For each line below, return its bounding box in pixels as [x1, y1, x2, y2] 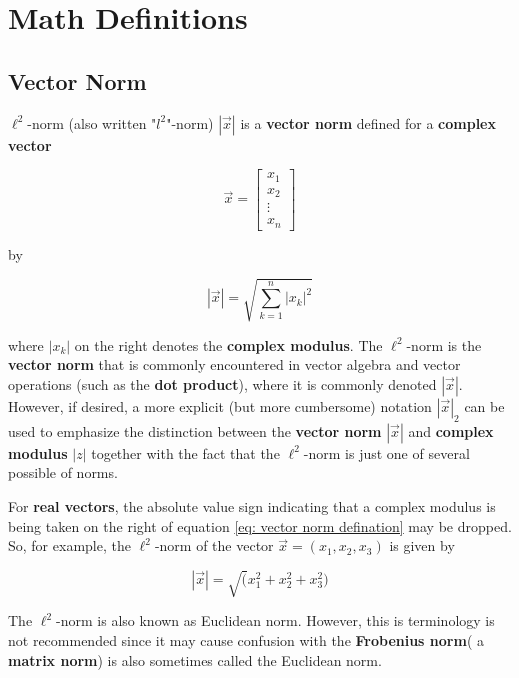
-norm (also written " [27, 112, 157, 133]
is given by [389, 535, 455, 556]
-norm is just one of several [303, 442, 470, 463]
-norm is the [406, 334, 482, 355]
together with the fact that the [91, 442, 280, 463]
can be [464, 396, 505, 416]
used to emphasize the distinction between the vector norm [8, 420, 382, 441]
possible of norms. [8, 462, 118, 483]
